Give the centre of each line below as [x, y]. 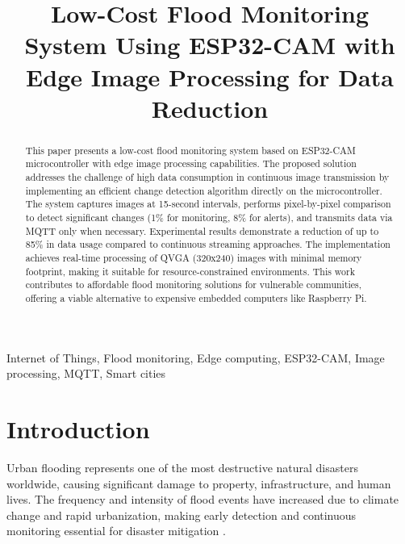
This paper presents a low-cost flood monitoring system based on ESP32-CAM [190, 150]
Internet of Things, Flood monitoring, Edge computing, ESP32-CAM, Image [196, 357]
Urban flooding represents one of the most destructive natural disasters [182, 467]
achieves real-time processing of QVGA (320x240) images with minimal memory [194, 257]
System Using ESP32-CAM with [210, 45]
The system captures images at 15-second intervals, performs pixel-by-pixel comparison [208, 204]
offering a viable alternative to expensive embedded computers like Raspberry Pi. [196, 297]
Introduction [78, 428]
